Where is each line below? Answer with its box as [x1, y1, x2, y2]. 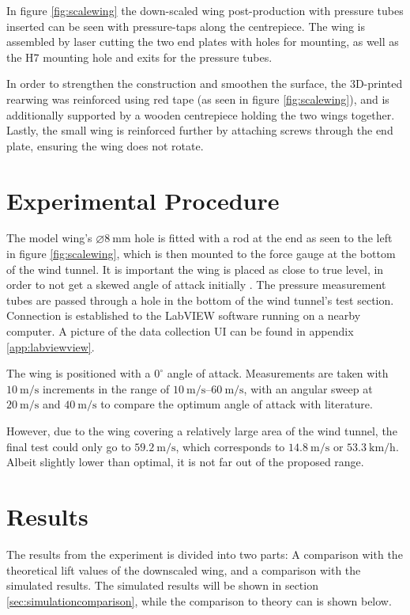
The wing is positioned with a [6, 365, 151, 382]
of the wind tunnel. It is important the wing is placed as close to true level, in [6, 260, 384, 277]
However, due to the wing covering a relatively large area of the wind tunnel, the [6, 423, 397, 438]
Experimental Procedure [6, 184, 280, 216]
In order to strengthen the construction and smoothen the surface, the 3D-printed [6, 75, 403, 92]
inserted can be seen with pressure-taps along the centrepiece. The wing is [6, 17, 366, 34]
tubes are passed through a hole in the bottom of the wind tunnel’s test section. [6, 291, 394, 308]
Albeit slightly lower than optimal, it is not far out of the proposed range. [6, 454, 364, 470]
